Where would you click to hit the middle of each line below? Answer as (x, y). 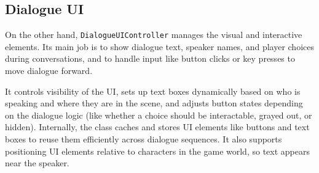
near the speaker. (37, 163)
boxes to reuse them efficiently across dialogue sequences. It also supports (144, 139)
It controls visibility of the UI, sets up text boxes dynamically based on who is (153, 91)
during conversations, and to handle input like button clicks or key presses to (150, 58)
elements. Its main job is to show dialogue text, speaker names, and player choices (159, 46)
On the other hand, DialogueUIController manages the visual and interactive (154, 35)
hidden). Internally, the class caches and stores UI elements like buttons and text (157, 127)
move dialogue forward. (49, 71)
